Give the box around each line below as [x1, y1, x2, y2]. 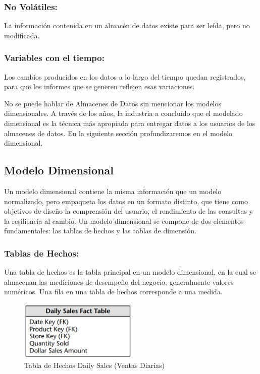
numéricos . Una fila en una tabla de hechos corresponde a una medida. [4, 286, 223, 297]
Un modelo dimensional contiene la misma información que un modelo [4, 185, 222, 196]
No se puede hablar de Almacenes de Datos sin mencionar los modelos [4, 98, 222, 108]
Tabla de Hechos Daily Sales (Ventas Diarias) [24, 359, 165, 370]
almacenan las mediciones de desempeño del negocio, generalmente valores [4, 276, 234, 287]
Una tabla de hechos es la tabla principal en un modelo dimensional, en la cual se [4, 267, 256, 277]
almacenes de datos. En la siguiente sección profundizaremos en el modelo [4, 128, 233, 138]
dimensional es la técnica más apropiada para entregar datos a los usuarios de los [4, 118, 255, 128]
